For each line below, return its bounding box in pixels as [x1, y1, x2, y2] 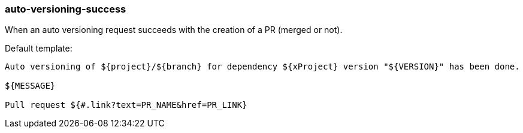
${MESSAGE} [5, 81, 56, 91]
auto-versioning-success [5, 3, 126, 15]
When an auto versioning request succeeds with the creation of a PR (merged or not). [5, 25, 343, 35]
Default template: [5, 43, 72, 54]
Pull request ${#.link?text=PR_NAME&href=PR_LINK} [5, 100, 247, 110]
